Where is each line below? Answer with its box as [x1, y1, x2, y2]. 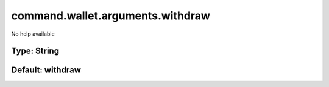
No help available [11, 30, 55, 37]
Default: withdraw [11, 65, 82, 76]
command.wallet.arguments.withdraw [11, 9, 210, 22]
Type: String [11, 46, 60, 56]
